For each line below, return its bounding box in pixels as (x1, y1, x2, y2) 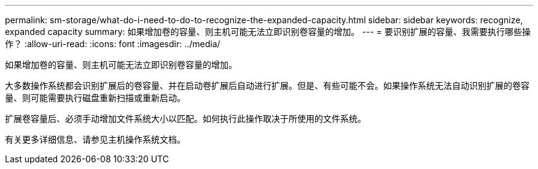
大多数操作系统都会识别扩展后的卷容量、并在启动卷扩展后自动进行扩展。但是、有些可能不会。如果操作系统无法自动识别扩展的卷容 (5, 80, 529, 91)
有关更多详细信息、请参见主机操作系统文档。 (5, 134, 185, 145)
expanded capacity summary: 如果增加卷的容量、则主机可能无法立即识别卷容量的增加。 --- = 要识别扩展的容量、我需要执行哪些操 (5, 26, 531, 37)
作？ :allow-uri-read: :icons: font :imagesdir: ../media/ (5, 39, 220, 49)
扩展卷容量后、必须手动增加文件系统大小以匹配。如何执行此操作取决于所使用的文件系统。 (5, 113, 366, 124)
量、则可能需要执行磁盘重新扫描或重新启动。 (5, 92, 185, 103)
